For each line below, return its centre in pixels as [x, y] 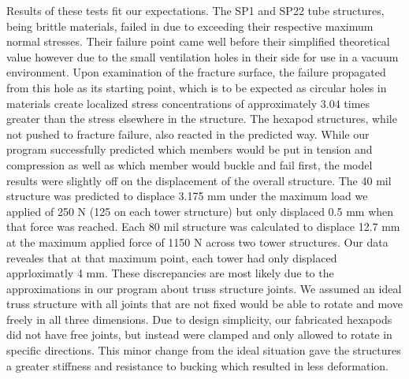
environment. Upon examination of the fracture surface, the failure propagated [196, 72]
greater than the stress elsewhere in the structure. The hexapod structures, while [202, 119]
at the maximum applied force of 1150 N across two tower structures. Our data [197, 242]
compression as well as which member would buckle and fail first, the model [190, 164]
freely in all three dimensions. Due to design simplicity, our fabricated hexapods [199, 319]
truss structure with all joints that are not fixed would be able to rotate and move [204, 304]
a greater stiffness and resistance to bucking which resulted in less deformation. [197, 365]
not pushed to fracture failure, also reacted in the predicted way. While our [188, 134]
